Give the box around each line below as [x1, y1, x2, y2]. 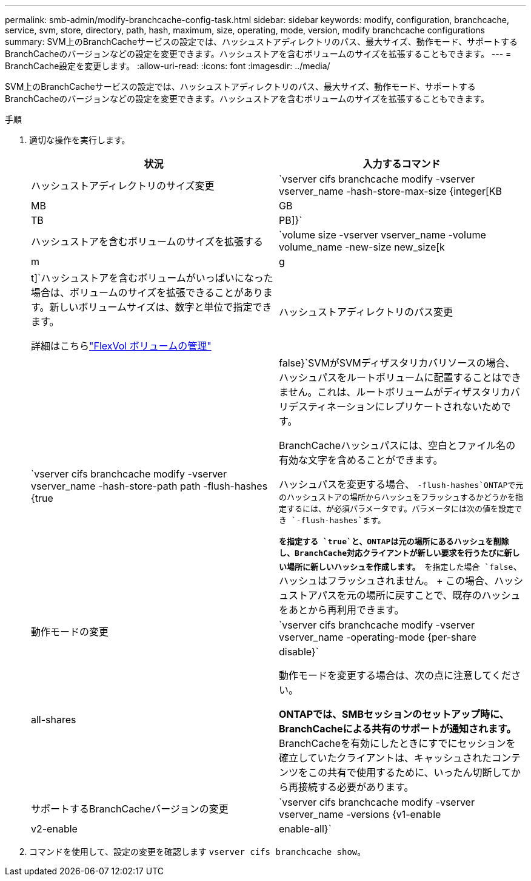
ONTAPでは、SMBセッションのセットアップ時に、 [279, 708, 509, 720]
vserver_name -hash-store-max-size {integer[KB [279, 185, 503, 197]
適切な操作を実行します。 [29, 135, 130, 145]
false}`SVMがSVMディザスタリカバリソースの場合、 [279, 357, 515, 369]
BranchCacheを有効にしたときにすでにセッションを [279, 737, 516, 749]
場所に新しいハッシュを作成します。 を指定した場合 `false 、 [287, 560, 523, 572]
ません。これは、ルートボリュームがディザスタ [279, 386, 491, 398]
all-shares [31, 714, 76, 726]
